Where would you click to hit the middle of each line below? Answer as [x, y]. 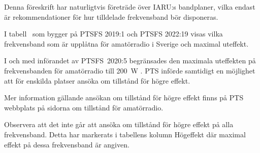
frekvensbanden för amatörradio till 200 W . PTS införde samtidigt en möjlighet [130, 70]
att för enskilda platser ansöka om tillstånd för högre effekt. [97, 80]
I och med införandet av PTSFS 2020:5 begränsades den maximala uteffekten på [130, 61]
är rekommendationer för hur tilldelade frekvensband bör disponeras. [111, 16]
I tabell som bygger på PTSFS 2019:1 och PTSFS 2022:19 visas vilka [113, 34]
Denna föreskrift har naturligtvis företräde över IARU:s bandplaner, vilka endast [130, 7]
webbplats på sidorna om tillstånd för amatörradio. [84, 107]
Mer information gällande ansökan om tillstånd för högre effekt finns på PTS [124, 98]
